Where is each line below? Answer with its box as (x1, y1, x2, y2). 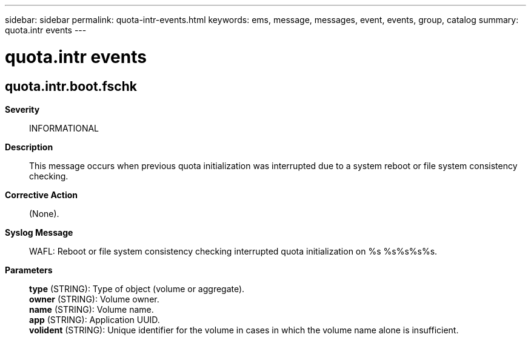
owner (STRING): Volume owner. (29, 293, 159, 304)
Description (5, 141, 53, 152)
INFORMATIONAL (29, 122, 99, 133)
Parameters (5, 264, 53, 275)
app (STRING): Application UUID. (29, 314, 160, 325)
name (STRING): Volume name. (29, 304, 154, 315)
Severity (5, 104, 40, 115)
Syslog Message (5, 227, 73, 238)
